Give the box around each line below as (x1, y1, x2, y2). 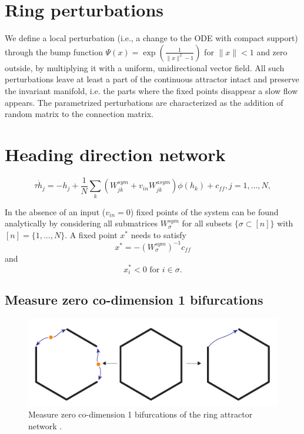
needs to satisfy (131, 228, 186, 241)
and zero (256, 45, 288, 58)
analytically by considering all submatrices (5, 217, 158, 229)
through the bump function (5, 45, 103, 58)
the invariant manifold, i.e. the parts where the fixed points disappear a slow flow (5, 84, 298, 96)
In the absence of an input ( (5, 205, 106, 218)
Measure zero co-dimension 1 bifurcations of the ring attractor (28, 408, 253, 420)
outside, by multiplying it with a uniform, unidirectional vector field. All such (5, 61, 285, 74)
